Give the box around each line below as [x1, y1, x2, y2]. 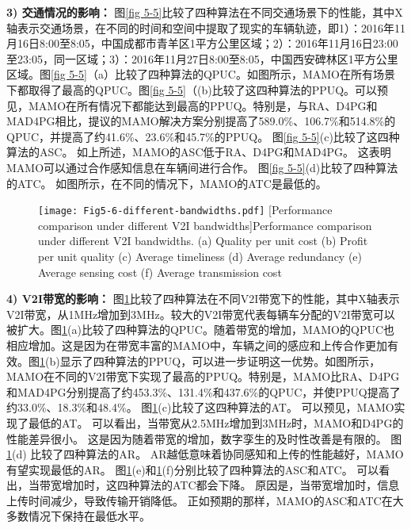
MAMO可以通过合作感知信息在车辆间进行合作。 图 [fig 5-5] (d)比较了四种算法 [6, 159, 398, 175]
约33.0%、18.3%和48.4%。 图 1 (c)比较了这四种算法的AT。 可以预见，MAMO [6, 399, 394, 416]
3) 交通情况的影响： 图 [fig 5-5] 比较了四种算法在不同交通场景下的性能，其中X [6, 4, 403, 20]
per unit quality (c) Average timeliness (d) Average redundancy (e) [38, 247, 363, 264]
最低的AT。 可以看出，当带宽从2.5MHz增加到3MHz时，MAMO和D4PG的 [28, 414, 404, 431]
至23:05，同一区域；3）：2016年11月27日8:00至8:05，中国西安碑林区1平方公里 [6, 50, 398, 67]
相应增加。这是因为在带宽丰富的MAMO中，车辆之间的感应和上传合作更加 [6, 336, 388, 353]
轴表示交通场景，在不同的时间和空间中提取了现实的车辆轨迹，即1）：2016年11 [6, 19, 405, 36]
